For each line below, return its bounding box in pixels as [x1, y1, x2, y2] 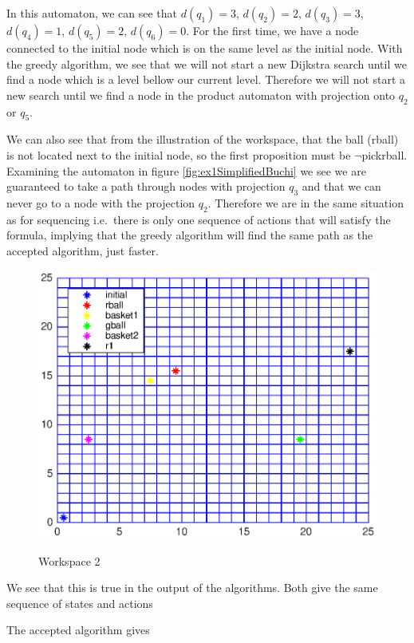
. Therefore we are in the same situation [207, 194, 404, 211]
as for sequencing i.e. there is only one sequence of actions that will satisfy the [6, 211, 391, 227]
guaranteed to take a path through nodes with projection [6, 178, 286, 195]
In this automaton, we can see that [6, 5, 178, 21]
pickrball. [361, 146, 408, 163]
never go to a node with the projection [6, 194, 195, 211]
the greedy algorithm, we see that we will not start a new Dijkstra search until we [6, 55, 407, 72]
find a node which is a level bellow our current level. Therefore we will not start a [6, 71, 406, 88]
